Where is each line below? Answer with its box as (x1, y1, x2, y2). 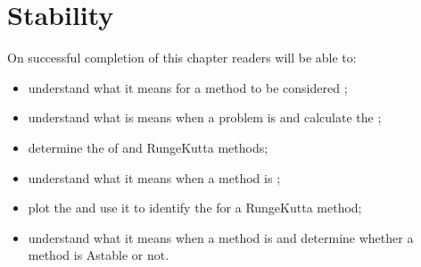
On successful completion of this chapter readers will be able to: (7, 48, 357, 67)
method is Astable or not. (28, 246, 169, 264)
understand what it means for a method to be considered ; (28, 78, 348, 96)
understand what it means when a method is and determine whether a (28, 228, 414, 246)
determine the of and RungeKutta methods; (28, 138, 268, 156)
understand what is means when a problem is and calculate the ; (28, 108, 382, 127)
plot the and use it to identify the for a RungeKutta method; (28, 198, 362, 217)
